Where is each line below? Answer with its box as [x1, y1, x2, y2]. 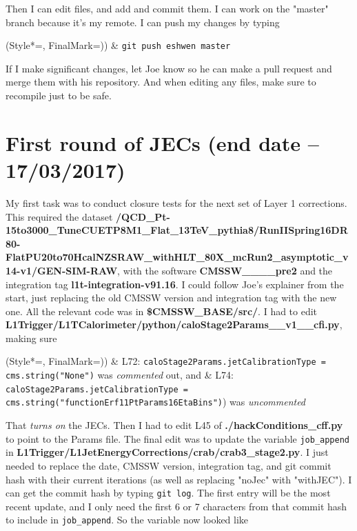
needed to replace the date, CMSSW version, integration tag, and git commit [6, 458, 331, 472]
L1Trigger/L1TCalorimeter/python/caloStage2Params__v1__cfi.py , [6, 317, 343, 332]
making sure [6, 330, 57, 345]
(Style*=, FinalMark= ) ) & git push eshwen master [6, 38, 231, 52]
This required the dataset [6, 209, 113, 223]
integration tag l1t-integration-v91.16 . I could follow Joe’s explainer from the [6, 277, 344, 291]
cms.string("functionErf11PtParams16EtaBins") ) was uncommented [6, 394, 306, 409]
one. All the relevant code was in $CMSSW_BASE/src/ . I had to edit [6, 303, 318, 318]
